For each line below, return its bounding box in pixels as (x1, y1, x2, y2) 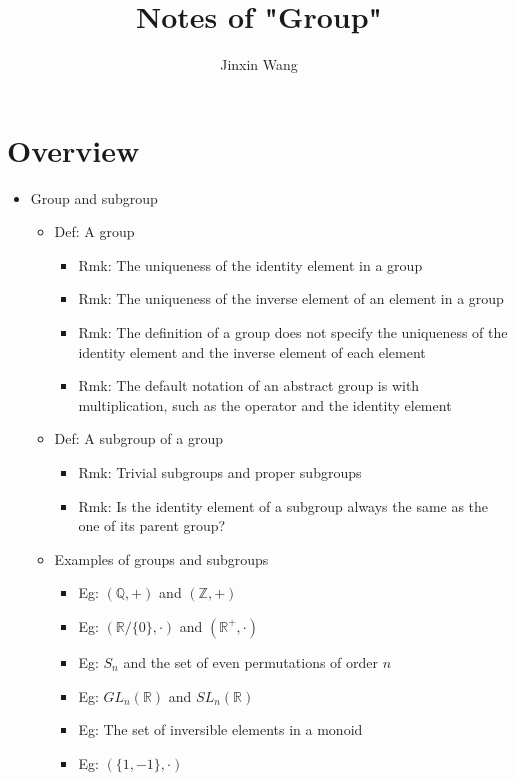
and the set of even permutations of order (123, 651, 379, 672)
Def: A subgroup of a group (54, 428, 223, 449)
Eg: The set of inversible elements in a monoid (78, 719, 363, 740)
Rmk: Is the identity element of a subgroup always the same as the (78, 495, 489, 516)
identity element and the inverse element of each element (78, 341, 426, 362)
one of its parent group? (78, 515, 226, 536)
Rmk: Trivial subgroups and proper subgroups (78, 462, 362, 482)
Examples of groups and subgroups (54, 548, 269, 569)
